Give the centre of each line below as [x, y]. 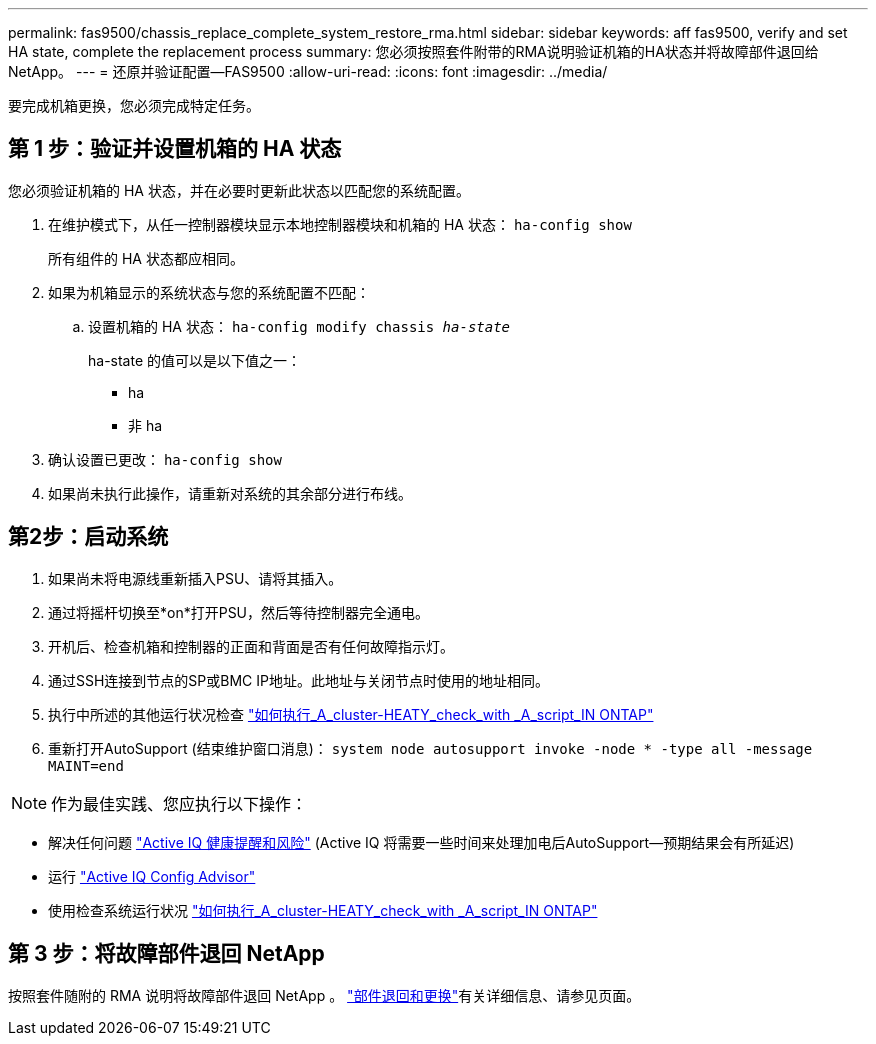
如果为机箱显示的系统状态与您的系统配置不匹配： [209, 292]
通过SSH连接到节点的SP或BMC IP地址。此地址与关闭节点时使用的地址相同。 [298, 680]
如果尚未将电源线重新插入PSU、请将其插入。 [195, 578]
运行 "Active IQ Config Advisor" [152, 876]
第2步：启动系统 [88, 537]
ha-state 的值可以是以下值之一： [195, 360]
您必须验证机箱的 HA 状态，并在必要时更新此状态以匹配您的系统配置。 [239, 190]
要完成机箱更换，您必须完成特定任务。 [134, 105]
